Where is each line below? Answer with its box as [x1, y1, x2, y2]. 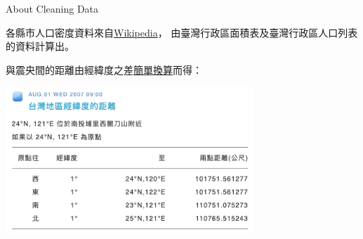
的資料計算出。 [6, 39, 74, 53]
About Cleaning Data [6, 1, 99, 15]
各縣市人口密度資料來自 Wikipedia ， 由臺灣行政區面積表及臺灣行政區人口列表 [6, 25, 358, 39]
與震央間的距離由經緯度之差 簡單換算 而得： [6, 62, 202, 77]
